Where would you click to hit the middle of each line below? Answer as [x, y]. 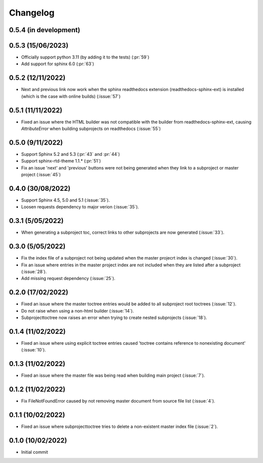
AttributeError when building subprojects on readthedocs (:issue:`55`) [91, 129]
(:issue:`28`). [34, 272]
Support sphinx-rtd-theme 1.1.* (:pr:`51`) [61, 161]
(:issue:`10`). [34, 350]
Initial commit [35, 452]
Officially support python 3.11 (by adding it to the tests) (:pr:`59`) [85, 57]
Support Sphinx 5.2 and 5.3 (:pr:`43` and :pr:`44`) [71, 154]
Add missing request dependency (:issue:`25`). [68, 278]
